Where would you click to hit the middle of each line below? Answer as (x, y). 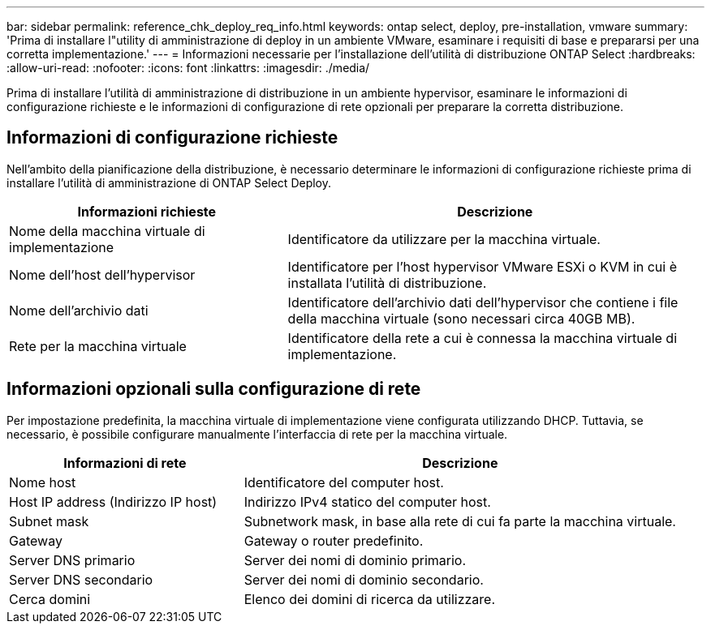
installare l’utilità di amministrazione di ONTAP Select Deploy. (169, 182)
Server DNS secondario (81, 579)
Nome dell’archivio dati (79, 310)
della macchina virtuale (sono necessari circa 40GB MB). (461, 318)
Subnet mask (49, 521)
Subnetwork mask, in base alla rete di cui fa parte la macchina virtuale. (460, 521)
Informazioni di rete (125, 463)
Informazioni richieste (147, 211)
